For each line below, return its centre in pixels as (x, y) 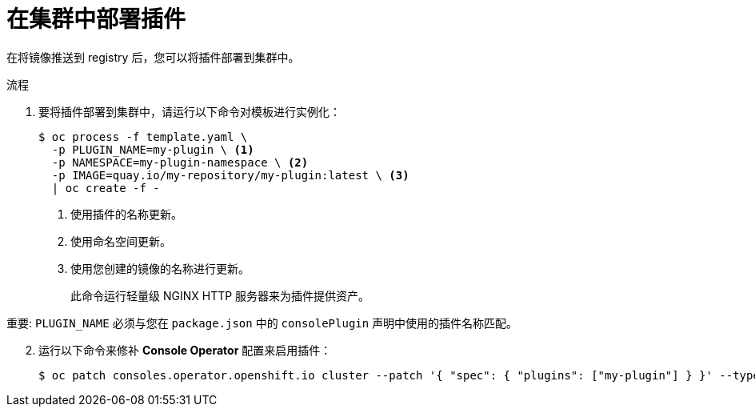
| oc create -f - (106, 188)
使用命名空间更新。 (121, 241)
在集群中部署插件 (96, 19)
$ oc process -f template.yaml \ (143, 136)
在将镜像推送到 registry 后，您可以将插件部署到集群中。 (153, 57)
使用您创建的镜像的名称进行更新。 (160, 268)
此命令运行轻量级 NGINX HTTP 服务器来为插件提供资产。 (220, 295)
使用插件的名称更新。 (126, 214)
